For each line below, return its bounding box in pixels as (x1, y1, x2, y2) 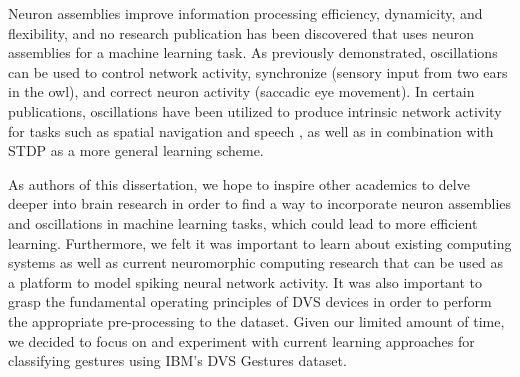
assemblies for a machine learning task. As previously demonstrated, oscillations (8, 42, 498, 63)
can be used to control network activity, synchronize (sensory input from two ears (8, 61, 508, 82)
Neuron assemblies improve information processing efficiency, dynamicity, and (8, 3, 483, 23)
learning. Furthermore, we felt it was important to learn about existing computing (8, 232, 512, 253)
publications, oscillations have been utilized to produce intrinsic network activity (8, 100, 502, 121)
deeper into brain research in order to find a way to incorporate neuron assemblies (8, 193, 512, 214)
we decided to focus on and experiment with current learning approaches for (8, 330, 475, 351)
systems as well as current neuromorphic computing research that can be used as (8, 252, 504, 273)
